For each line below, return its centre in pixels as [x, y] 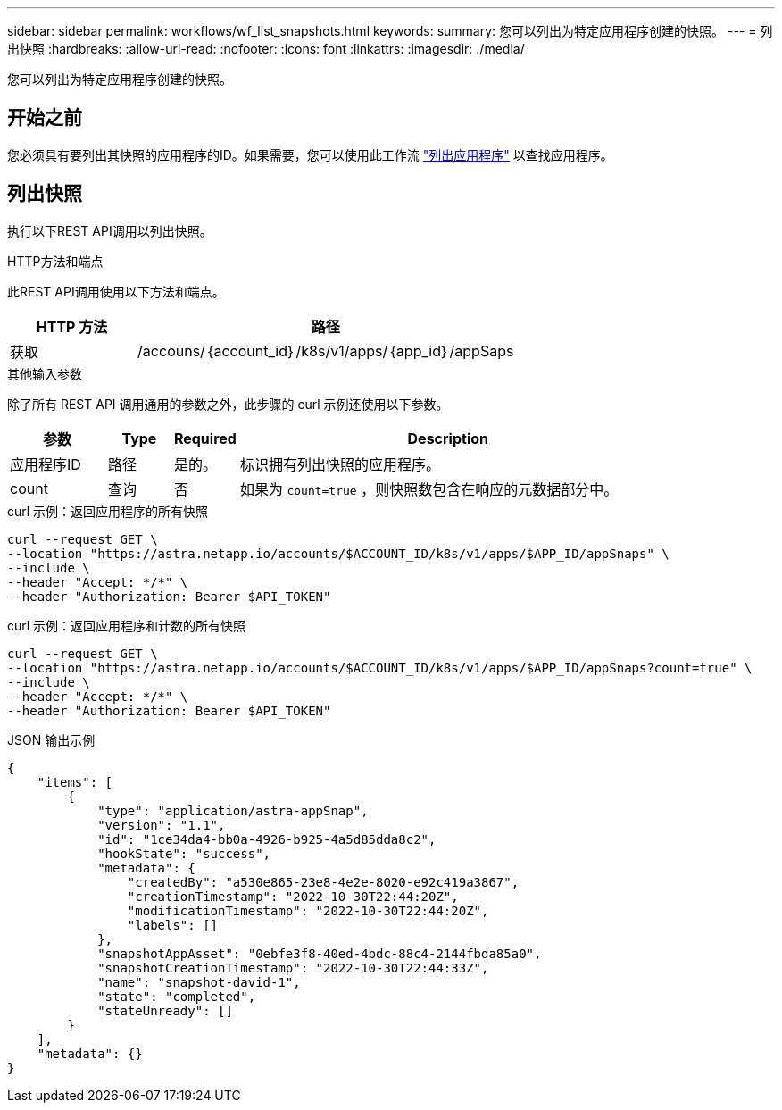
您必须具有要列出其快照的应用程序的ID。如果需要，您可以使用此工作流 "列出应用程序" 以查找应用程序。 [310, 154]
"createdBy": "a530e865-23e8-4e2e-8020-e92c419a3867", [323, 882]
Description [448, 438]
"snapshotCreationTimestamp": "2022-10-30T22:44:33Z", [293, 968]
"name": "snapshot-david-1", [199, 982]
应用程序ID [46, 464]
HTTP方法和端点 [55, 261]
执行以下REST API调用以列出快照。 [110, 230]
